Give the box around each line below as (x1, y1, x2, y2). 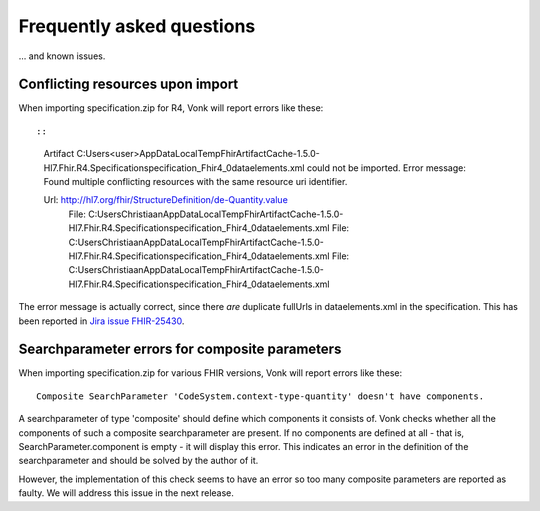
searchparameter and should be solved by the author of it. (18, 455, 259, 467)
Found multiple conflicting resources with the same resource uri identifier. (43, 176, 348, 188)
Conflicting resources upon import (18, 76, 239, 93)
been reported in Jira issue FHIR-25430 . (18, 315, 185, 327)
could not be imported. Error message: (306, 161, 467, 174)
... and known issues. (18, 50, 106, 62)
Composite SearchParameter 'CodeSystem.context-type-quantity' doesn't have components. (36, 390, 485, 402)
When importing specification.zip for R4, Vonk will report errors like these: (18, 102, 324, 114)
